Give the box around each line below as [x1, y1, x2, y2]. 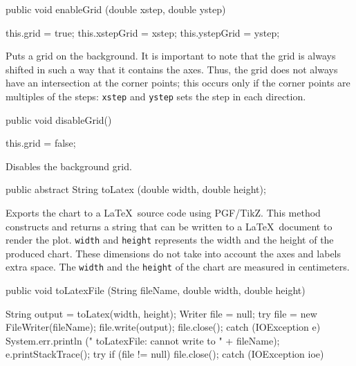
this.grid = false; [6, 136, 76, 150]
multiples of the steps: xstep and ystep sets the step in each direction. [6, 89, 306, 103]
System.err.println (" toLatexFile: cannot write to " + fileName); [6, 333, 280, 347]
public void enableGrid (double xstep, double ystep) [6, 2, 226, 16]
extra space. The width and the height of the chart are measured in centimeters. [6, 259, 350, 274]
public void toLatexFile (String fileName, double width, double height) [6, 283, 306, 298]
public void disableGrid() [6, 112, 112, 127]
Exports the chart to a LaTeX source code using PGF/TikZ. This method [6, 205, 321, 219]
